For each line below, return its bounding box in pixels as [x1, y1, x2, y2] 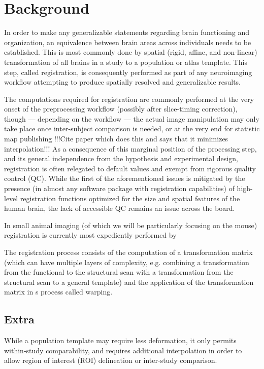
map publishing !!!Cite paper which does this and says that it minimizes [4, 133, 228, 144]
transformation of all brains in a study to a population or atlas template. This [4, 56, 247, 67]
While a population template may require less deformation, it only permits [4, 335, 237, 346]
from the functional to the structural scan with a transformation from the [4, 267, 234, 277]
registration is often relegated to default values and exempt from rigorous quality [4, 163, 256, 173]
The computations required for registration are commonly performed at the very [4, 93, 254, 104]
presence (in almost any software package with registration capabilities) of [4, 183, 235, 194]
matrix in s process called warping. [4, 286, 113, 297]
